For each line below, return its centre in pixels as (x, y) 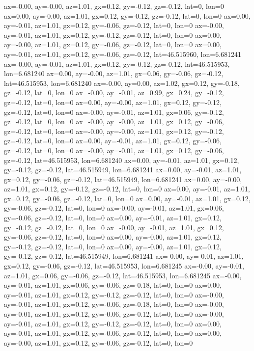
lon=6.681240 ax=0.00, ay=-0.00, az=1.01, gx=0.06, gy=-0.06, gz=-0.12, (114, 73)
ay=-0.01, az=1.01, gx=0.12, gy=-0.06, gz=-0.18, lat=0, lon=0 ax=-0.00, (114, 304)
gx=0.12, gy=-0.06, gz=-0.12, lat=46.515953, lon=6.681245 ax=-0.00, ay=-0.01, (124, 266)
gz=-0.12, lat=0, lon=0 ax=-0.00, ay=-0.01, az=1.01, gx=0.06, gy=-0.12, (114, 112)
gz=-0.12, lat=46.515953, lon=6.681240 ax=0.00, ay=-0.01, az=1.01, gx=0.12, (122, 160)
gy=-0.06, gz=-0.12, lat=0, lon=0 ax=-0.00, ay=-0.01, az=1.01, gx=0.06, (114, 208)
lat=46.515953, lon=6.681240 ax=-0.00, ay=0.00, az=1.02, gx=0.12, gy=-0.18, (122, 83)
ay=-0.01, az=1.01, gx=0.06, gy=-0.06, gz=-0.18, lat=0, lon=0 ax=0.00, (113, 285)
